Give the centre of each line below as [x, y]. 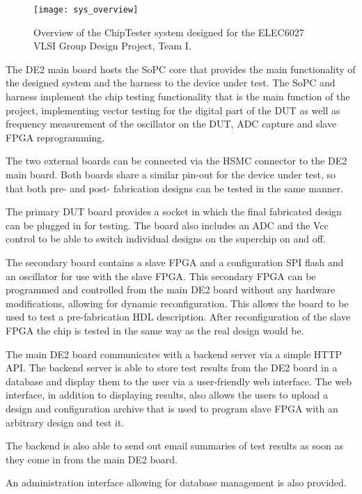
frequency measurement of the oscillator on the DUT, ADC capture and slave [171, 124]
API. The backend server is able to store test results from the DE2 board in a [172, 368]
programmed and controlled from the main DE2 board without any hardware [171, 290]
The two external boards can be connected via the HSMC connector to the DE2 [176, 161]
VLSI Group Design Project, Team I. [112, 46]
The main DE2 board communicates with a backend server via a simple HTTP [174, 354]
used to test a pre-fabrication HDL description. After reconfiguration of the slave [178, 317]
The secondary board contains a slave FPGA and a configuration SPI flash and [175, 262]
